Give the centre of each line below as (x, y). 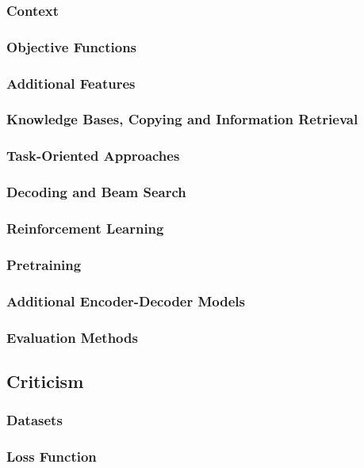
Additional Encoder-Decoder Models (126, 301)
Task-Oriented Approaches (93, 156)
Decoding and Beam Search (96, 192)
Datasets (34, 420)
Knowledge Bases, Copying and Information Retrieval (182, 119)
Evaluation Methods (72, 337)
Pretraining (44, 264)
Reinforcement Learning (85, 228)
